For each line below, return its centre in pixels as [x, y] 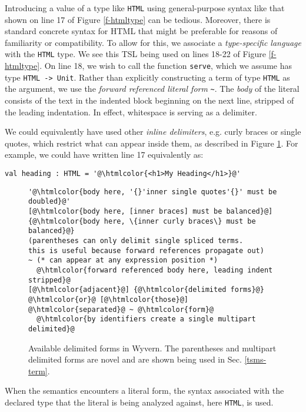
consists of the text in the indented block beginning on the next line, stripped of [149, 100]
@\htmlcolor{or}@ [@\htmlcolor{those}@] [109, 299]
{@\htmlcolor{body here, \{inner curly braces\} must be [142, 221]
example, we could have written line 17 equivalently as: [104, 154]
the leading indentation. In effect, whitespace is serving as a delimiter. [131, 112]
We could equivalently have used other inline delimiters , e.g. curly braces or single [153, 132]
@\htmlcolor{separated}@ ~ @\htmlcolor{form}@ [121, 309]
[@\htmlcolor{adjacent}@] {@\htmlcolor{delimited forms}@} [146, 290]
